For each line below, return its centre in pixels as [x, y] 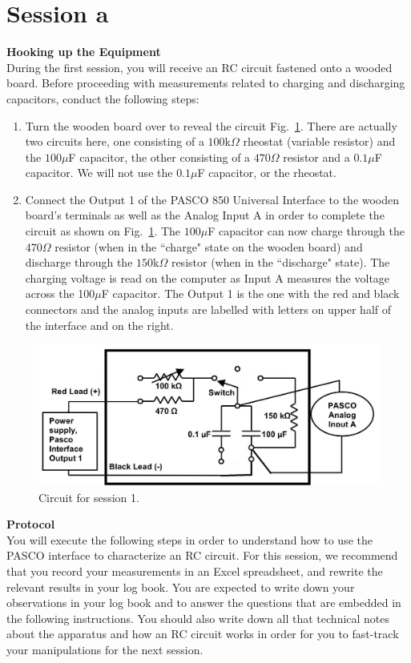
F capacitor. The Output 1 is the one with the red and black [250, 293]
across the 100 [60, 293]
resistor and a [316, 157]
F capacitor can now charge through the [306, 231]
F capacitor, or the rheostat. [267, 173]
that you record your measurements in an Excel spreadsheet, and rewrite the [195, 571]
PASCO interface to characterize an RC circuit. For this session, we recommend [202, 555]
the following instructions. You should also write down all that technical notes [198, 618]
